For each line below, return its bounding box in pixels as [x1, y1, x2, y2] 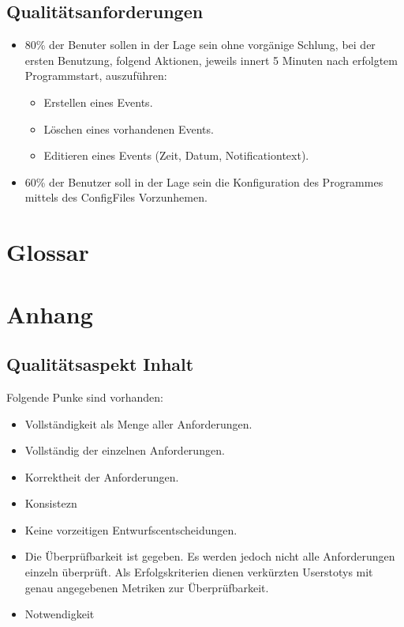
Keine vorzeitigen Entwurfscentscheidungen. [24, 521, 238, 538]
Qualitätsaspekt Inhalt [6, 352, 194, 376]
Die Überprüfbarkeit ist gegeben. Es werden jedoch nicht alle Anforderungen [24, 548, 395, 565]
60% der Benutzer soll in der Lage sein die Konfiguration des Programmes [24, 173, 383, 190]
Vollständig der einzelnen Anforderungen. [24, 442, 225, 459]
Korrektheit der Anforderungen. [24, 468, 179, 485]
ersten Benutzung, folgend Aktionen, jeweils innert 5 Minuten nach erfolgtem [24, 51, 398, 68]
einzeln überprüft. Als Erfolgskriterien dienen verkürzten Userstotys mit [24, 564, 373, 580]
